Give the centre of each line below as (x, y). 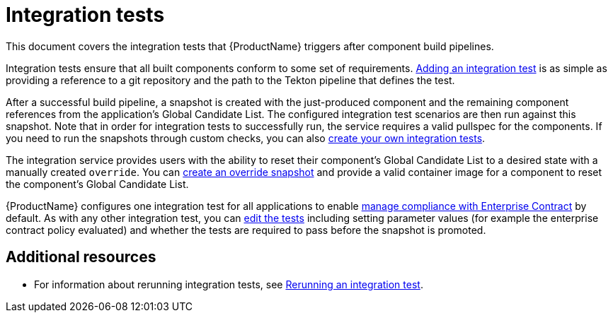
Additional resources (81, 257)
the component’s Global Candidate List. (97, 184)
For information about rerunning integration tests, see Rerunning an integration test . (229, 284)
